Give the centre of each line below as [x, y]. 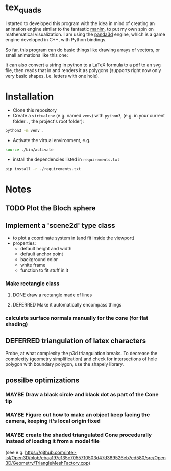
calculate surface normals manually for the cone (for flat [77, 318]
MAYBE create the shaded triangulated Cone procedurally [79, 435]
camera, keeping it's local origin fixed [53, 421]
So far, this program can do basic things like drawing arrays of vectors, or [83, 50]
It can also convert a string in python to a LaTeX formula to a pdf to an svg [83, 65]
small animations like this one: [37, 55]
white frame [33, 265]
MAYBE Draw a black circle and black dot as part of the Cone [82, 394]
